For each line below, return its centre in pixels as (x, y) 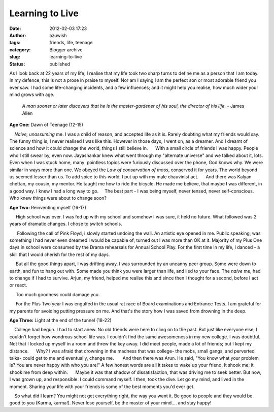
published (60, 64)
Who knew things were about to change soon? (58, 198)
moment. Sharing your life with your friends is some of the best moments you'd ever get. (102, 387)
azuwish (58, 35)
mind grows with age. (32, 94)
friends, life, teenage (71, 43)
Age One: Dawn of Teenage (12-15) (46, 125)
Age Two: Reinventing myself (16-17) (48, 207)
